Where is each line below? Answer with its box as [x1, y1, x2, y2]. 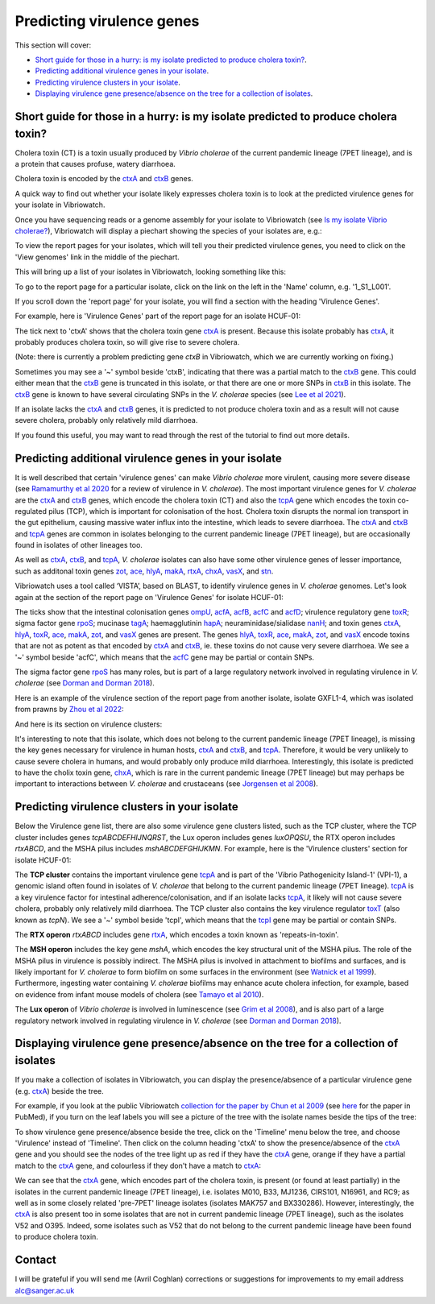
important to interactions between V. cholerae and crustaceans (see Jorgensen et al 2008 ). [14, 779, 318, 789]
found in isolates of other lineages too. [14, 540, 143, 550]
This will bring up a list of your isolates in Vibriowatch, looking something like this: [14, 267, 286, 277]
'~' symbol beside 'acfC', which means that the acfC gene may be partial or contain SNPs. [14, 652, 314, 662]
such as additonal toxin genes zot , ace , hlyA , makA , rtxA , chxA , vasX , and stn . [14, 566, 274, 576]
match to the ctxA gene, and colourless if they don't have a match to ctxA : [14, 1161, 262, 1170]
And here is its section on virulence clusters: [14, 719, 163, 729]
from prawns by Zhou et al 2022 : [14, 705, 124, 714]
